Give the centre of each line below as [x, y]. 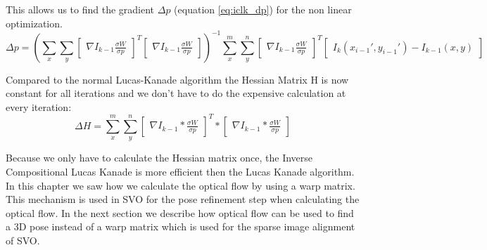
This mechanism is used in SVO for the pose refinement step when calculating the [183, 199]
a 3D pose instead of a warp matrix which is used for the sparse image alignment [181, 226]
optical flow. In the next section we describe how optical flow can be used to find [180, 212]
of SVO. [23, 240]
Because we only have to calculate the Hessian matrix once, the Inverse [159, 158]
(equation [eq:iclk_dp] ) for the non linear [263, 9]
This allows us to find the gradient [80, 9]
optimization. [34, 23]
